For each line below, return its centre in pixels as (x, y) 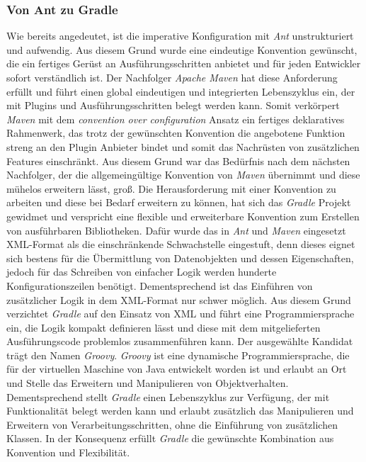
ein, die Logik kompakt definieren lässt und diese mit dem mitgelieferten (164, 327)
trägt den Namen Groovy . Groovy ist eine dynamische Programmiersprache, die (178, 355)
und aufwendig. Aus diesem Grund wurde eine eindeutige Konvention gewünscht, (182, 49)
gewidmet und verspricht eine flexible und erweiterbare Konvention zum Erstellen (183, 216)
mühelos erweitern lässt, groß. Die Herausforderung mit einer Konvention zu (171, 188)
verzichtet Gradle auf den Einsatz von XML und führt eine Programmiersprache (181, 314)
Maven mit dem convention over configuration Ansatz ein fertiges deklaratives (176, 119)
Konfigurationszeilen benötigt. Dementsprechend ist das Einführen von (160, 285)
